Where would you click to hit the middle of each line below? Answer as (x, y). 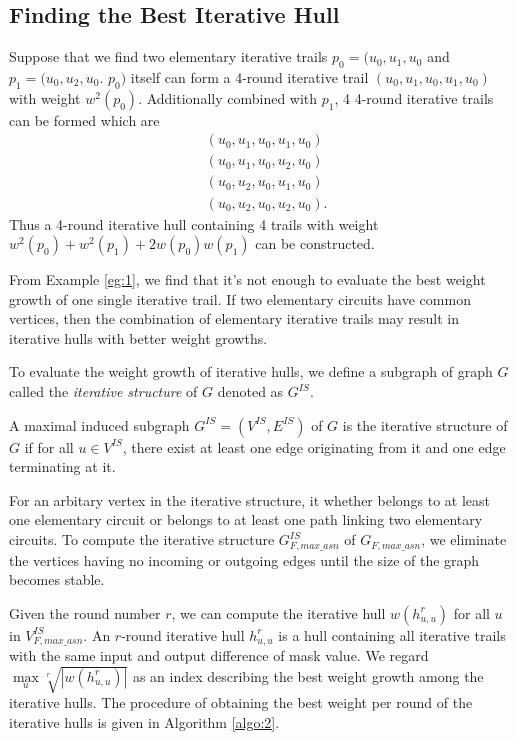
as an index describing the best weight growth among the (308, 675)
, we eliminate (464, 539)
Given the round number (85, 612)
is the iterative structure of (425, 424)
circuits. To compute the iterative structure (142, 539)
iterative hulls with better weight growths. (138, 337)
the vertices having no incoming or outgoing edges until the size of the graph (244, 559)
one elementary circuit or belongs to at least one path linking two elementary (246, 519)
